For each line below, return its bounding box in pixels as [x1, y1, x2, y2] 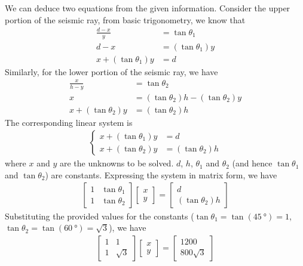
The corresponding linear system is [5, 116, 133, 128]
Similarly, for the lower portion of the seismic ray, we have [5, 65, 218, 78]
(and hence [232, 157, 273, 169]
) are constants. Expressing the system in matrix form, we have [45, 168, 277, 181]
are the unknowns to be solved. [59, 157, 174, 169]
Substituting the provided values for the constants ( [5, 209, 194, 222]
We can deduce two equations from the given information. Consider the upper [5, 2, 290, 14]
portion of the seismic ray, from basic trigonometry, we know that [5, 13, 246, 26]
